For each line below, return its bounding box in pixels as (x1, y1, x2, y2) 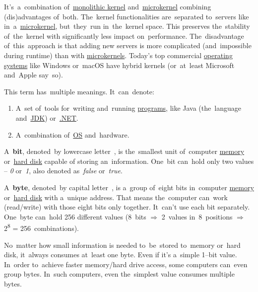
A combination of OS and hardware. (15, 129, 129, 140)
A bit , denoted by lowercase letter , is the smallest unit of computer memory (4, 146, 245, 156)
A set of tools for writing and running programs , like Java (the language (15, 103, 241, 113)
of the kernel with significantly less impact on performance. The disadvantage (4, 30, 244, 41)
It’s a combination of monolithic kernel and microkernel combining (4, 1, 211, 11)
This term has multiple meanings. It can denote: (4, 86, 154, 96)
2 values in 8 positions (161, 211, 233, 221)
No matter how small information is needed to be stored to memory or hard (4, 239, 241, 250)
